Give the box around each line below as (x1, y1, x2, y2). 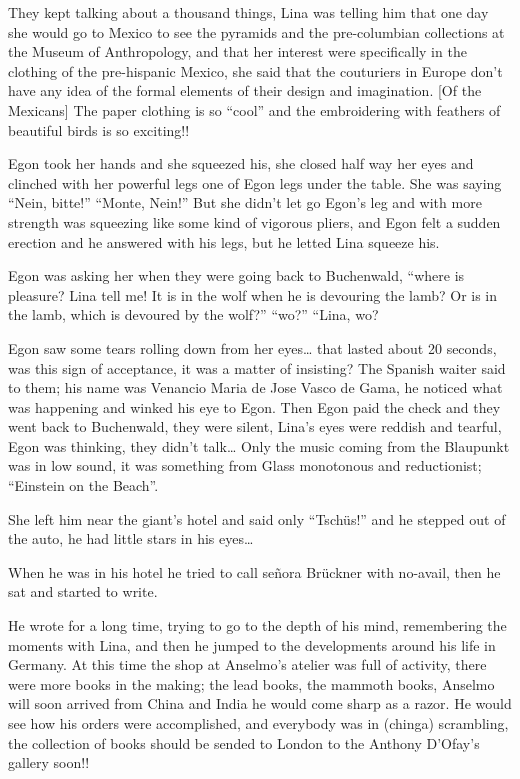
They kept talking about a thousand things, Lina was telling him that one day (8, 2, 489, 22)
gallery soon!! (8, 752, 90, 773)
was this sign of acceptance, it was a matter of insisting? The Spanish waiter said (8, 357, 506, 378)
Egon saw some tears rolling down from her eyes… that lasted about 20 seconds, (8, 337, 497, 358)
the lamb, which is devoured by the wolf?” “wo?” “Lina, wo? (8, 304, 379, 325)
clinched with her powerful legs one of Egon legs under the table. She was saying (8, 172, 502, 193)
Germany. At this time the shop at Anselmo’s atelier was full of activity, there (8, 654, 487, 675)
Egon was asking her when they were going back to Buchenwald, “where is (8, 265, 465, 286)
